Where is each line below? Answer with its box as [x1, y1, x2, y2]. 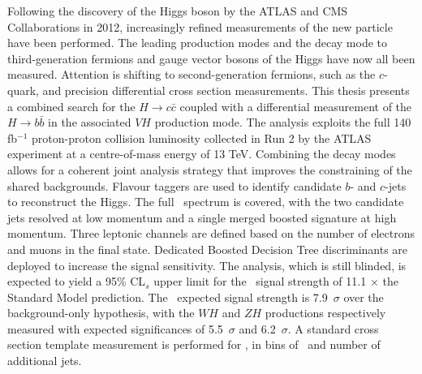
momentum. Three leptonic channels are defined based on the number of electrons [7, 225, 416, 242]
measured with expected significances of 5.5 [7, 320, 223, 337]
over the [343, 288, 384, 305]
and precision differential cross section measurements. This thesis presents [42, 81, 410, 98]
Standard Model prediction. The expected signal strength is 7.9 [7, 288, 328, 305]
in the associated [48, 114, 131, 131]
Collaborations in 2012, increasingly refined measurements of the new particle [7, 18, 393, 35]
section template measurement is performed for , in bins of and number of [7, 336, 381, 353]
